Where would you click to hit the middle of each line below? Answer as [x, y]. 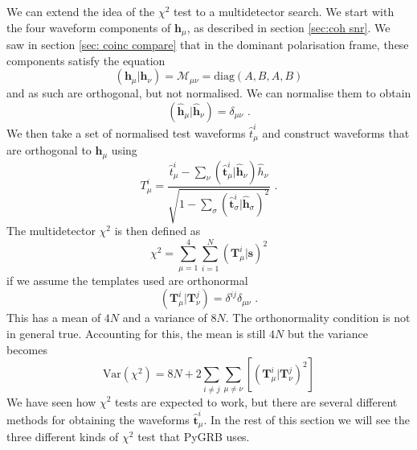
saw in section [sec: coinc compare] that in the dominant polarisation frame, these [208, 45]
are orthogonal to [49, 150]
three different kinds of [63, 437]
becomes [27, 349]
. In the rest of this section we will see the [307, 419]
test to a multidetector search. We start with [284, 11]
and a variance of [165, 318]
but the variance [327, 333]
